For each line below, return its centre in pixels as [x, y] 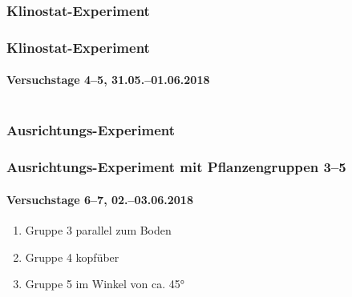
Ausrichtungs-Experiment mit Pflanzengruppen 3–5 [176, 167]
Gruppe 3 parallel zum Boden [98, 229]
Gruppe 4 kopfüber [72, 257]
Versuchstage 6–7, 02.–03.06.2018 [100, 199]
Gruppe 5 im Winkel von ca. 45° [105, 284]
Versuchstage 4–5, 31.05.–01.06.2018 [108, 80]
